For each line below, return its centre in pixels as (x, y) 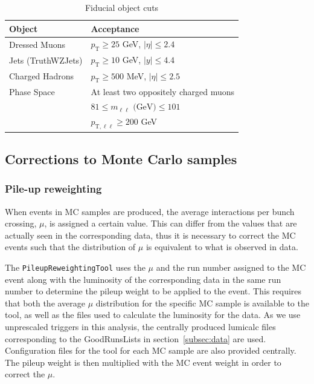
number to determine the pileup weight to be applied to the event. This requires (153, 291)
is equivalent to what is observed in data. (222, 247)
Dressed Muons (37, 45)
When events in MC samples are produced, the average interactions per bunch (150, 211)
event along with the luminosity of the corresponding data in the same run (143, 279)
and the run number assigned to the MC (231, 267)
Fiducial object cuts (122, 7)
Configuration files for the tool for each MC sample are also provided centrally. (151, 350)
